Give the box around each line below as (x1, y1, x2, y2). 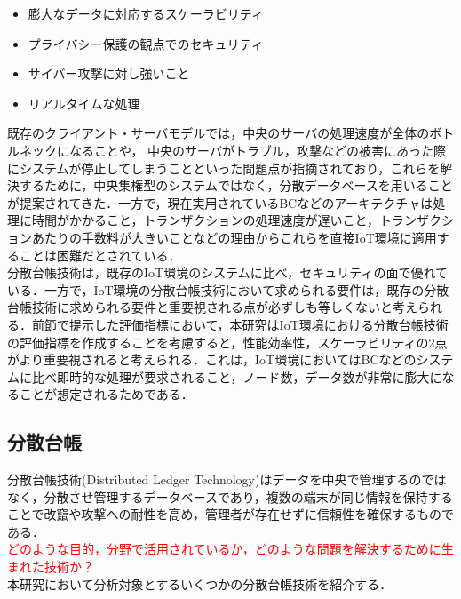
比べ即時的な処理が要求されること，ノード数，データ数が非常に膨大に (31, 367, 442, 386)
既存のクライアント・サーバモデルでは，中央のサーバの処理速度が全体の (7, 124, 430, 142)
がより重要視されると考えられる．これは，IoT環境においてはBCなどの (7, 350, 417, 369)
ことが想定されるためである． (19, 385, 194, 403)
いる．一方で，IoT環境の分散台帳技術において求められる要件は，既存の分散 (7, 280, 449, 299)
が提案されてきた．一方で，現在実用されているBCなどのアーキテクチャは (7, 193, 433, 212)
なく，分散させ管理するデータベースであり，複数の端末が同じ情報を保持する (7, 487, 453, 506)
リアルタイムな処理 (28, 93, 140, 112)
